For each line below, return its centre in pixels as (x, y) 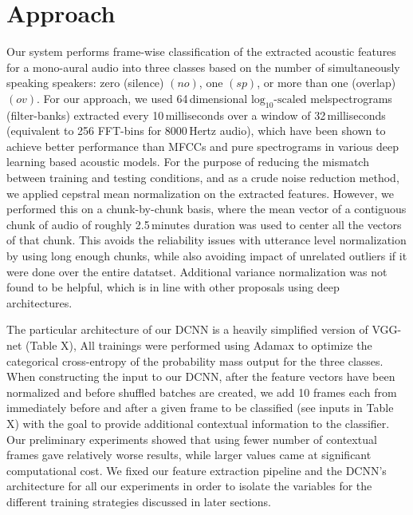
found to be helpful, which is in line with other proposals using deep (173, 287)
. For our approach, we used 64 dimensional (142, 98)
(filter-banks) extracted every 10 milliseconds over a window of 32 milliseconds (196, 115)
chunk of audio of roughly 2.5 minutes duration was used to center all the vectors (204, 224)
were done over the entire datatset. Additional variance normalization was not (197, 271)
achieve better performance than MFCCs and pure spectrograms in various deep (203, 146)
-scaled (290, 99)
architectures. (39, 302)
